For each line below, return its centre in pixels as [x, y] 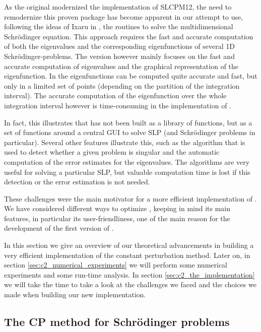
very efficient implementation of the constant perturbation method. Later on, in [127, 255]
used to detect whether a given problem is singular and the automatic [112, 152]
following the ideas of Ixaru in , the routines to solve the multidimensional [119, 26]
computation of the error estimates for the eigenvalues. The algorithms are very [127, 161]
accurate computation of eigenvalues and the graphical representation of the [121, 66]
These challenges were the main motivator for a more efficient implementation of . [130, 198]
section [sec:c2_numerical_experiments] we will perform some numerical [116, 265]
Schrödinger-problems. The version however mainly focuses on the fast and [119, 56]
